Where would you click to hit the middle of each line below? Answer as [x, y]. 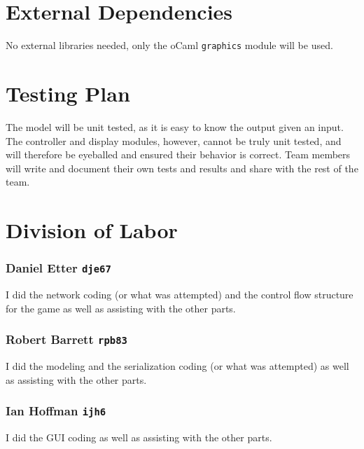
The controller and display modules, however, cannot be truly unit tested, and [174, 140]
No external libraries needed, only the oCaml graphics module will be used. [169, 45]
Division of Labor [92, 230]
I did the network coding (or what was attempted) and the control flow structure [180, 295]
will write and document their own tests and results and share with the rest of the [182, 168]
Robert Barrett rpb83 [66, 339]
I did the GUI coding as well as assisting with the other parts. [139, 437]
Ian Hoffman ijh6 [56, 411]
